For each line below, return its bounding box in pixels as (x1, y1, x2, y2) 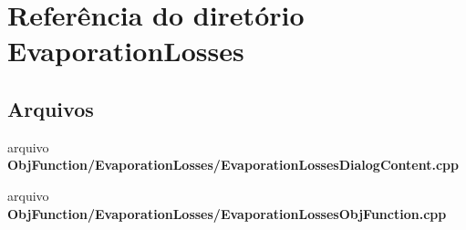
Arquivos (7, 94, 94, 122)
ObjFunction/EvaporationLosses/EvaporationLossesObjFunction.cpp (7, 204, 447, 223)
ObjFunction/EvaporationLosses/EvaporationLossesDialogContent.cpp (7, 155, 459, 174)
